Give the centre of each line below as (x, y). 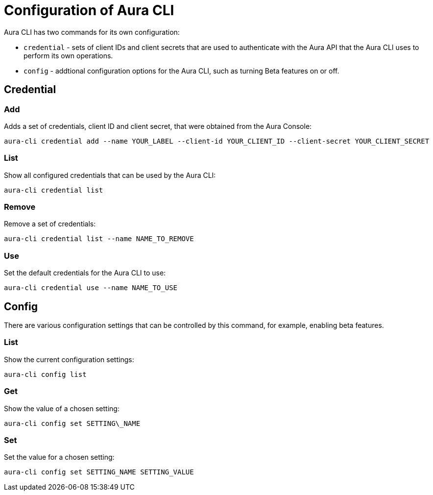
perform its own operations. (68, 55)
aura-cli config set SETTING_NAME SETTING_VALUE (99, 472)
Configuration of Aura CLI (89, 10)
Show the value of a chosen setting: (62, 408)
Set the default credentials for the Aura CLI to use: (85, 273)
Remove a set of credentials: (50, 224)
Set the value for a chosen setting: (59, 457)
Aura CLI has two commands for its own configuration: (92, 32)
